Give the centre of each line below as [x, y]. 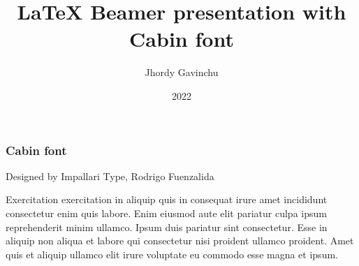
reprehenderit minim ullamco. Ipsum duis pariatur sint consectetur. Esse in [167, 227]
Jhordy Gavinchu [182, 72]
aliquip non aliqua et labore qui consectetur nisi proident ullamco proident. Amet [180, 241]
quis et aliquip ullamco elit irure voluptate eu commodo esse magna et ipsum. [172, 254]
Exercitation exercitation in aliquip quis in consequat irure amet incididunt [167, 199]
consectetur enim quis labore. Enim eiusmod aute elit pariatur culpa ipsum [166, 213]
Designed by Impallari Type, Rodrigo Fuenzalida [110, 176]
